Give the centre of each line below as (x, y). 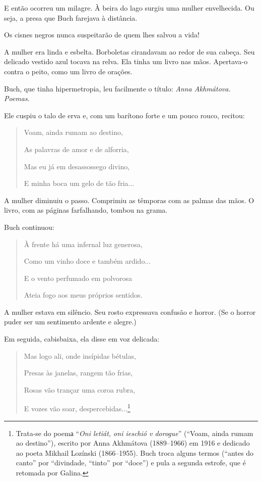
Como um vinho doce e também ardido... (87, 261)
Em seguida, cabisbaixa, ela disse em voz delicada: (82, 339)
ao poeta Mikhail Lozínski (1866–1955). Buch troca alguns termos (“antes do (135, 452)
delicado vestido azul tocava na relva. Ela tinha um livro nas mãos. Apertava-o (126, 61)
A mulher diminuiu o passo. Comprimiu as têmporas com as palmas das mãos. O (129, 200)
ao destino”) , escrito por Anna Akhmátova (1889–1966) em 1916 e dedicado (133, 443)
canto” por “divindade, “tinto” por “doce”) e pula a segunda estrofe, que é (131, 463)
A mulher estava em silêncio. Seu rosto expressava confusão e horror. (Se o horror (130, 311)
